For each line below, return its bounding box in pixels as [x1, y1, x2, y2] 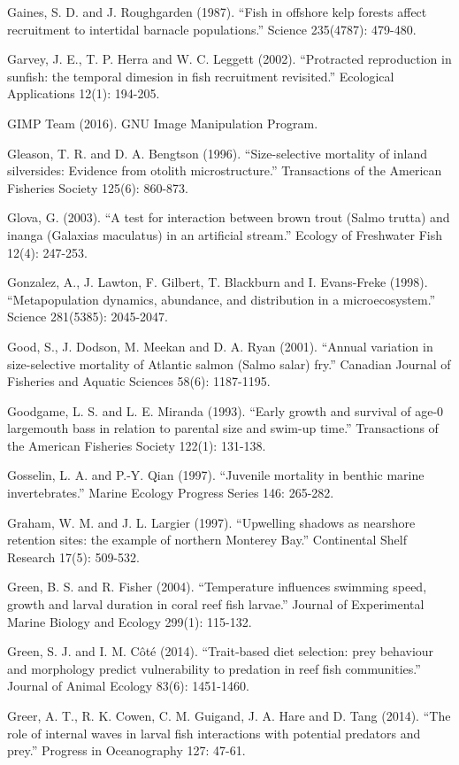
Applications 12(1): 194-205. [7, 84, 160, 103]
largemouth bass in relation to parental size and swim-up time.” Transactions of [7, 419, 439, 437]
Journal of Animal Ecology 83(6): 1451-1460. [7, 676, 249, 695]
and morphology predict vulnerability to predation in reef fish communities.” [7, 659, 421, 677]
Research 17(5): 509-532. [7, 547, 141, 566]
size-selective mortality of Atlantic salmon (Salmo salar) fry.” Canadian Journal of [7, 354, 451, 373]
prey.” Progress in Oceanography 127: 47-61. [7, 741, 246, 760]
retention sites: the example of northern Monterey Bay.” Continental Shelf [7, 530, 408, 549]
